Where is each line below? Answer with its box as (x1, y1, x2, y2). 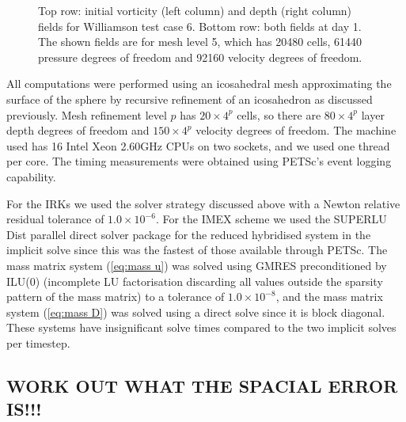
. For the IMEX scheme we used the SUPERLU (155, 211, 387, 227)
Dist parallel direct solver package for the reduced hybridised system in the (6, 226, 371, 242)
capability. (6, 168, 56, 184)
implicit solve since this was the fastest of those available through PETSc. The (6, 241, 388, 258)
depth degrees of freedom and (6, 122, 150, 139)
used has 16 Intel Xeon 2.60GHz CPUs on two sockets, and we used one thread (6, 137, 390, 154)
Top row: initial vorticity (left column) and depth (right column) (38, 2, 352, 18)
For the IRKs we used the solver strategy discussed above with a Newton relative (6, 195, 400, 211)
